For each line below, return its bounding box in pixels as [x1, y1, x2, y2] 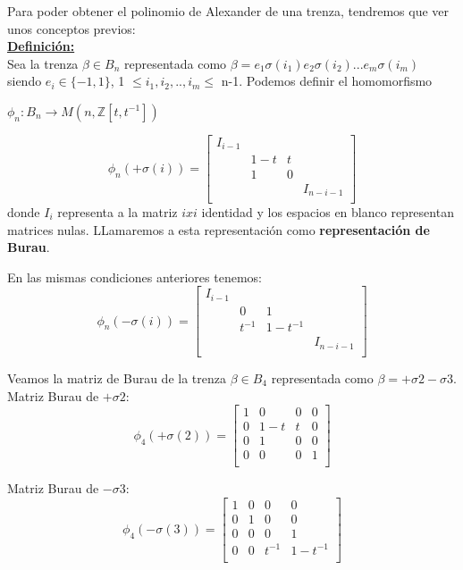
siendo [7, 71, 42, 90]
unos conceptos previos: [7, 19, 136, 38]
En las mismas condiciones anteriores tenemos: [7, 267, 262, 286]
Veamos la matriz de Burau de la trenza [7, 368, 226, 387]
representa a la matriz [57, 203, 178, 222]
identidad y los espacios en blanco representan [201, 203, 454, 222]
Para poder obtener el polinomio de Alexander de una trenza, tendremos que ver [7, 2, 450, 20]
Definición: [7, 37, 75, 55]
